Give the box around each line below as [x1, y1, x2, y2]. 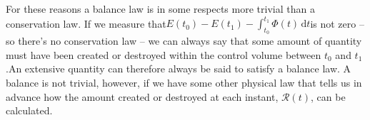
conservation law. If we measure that [6, 16, 166, 31]
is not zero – [310, 16, 364, 31]
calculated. [6, 103, 53, 118]
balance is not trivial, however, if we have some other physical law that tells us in [6, 75, 362, 90]
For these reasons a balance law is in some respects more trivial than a [6, 1, 315, 16]
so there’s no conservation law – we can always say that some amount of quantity [6, 33, 362, 48]
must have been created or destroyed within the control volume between [6, 47, 321, 62]
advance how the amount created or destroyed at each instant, [6, 89, 279, 104]
